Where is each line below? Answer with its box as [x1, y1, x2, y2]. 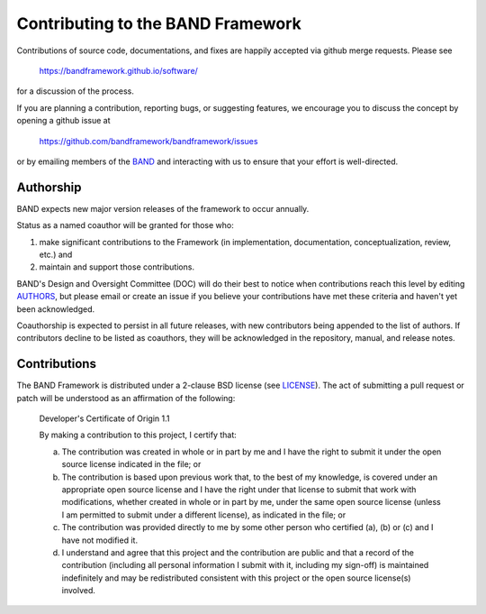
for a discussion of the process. [16, 86, 135, 96]
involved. [61, 585, 96, 596]
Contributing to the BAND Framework [16, 14, 301, 33]
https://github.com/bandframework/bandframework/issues [39, 135, 258, 146]
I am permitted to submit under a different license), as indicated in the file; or [61, 509, 346, 520]
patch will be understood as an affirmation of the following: [16, 392, 236, 403]
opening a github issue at [16, 115, 111, 126]
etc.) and [39, 249, 73, 260]
